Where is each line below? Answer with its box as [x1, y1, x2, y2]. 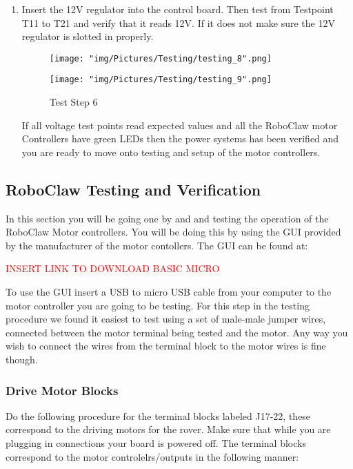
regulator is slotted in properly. [21, 29, 154, 44]
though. [6, 352, 38, 367]
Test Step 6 [49, 95, 98, 109]
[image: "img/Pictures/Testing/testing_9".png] [49, 75, 272, 85]
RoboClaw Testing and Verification [6, 178, 261, 200]
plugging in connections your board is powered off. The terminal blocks [6, 436, 306, 450]
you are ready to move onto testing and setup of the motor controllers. [21, 144, 321, 159]
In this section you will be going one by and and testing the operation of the [6, 211, 329, 225]
